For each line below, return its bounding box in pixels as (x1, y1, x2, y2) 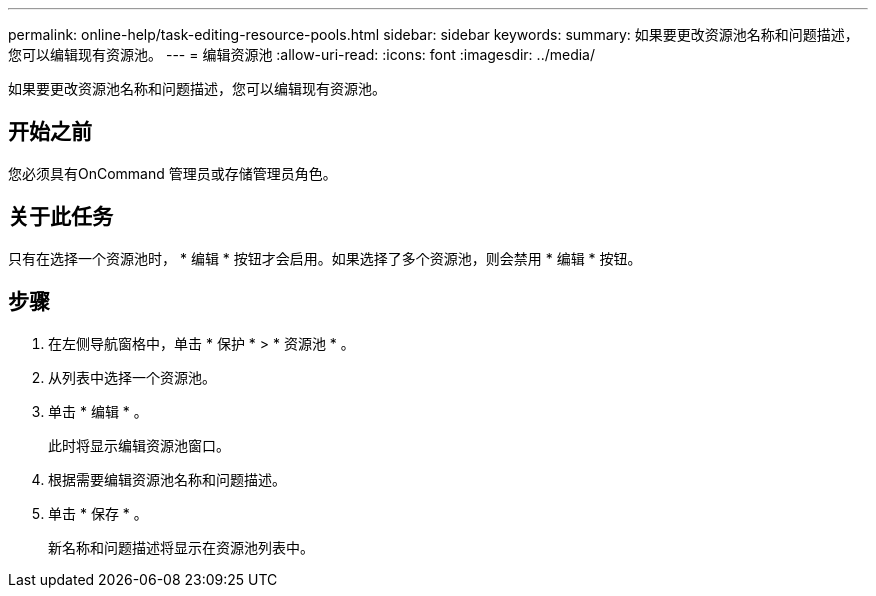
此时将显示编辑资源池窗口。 (48, 436, 230, 454)
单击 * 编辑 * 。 (48, 402, 148, 420)
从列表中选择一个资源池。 (48, 368, 216, 386)
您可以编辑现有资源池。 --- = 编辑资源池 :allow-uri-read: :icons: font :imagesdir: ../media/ (8, 46, 596, 63)
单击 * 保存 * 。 (48, 504, 148, 522)
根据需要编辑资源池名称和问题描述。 (48, 470, 286, 488)
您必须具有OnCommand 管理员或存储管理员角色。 (8, 164, 337, 182)
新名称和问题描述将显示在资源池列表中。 (48, 538, 314, 556)
